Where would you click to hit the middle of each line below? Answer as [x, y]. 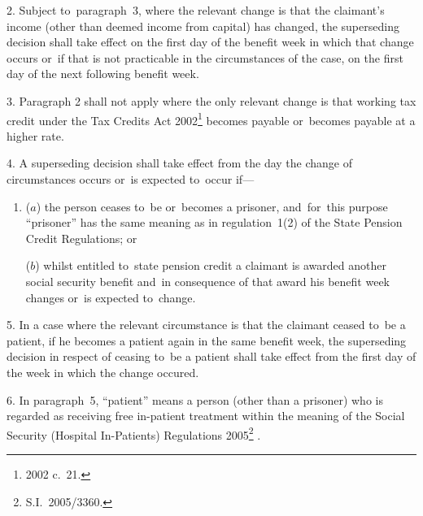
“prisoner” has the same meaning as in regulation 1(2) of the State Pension [214, 222]
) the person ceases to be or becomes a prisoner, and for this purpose [212, 206]
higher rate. [35, 135]
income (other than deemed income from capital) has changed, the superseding [203, 26]
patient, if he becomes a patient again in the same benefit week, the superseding [207, 340]
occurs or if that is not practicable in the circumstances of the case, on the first [205, 57]
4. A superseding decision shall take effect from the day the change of [180, 163]
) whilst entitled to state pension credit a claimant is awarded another [211, 265]
